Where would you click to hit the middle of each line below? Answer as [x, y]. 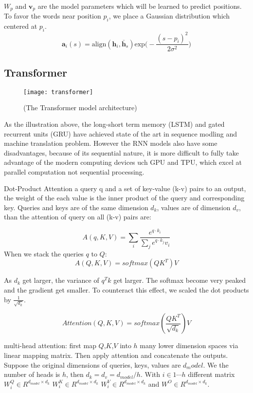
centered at [21, 26]
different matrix [211, 374]
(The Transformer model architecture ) [80, 108]
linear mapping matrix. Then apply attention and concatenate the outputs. [116, 355]
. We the [216, 364]
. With [150, 374]
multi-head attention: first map [50, 345]
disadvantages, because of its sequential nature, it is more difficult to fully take [121, 152]
